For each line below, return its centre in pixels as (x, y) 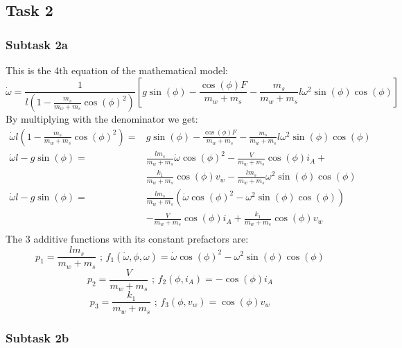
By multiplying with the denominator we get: (102, 119)
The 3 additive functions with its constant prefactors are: (127, 239)
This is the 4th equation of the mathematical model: (117, 70)
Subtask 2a (37, 44)
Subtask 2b (37, 337)
